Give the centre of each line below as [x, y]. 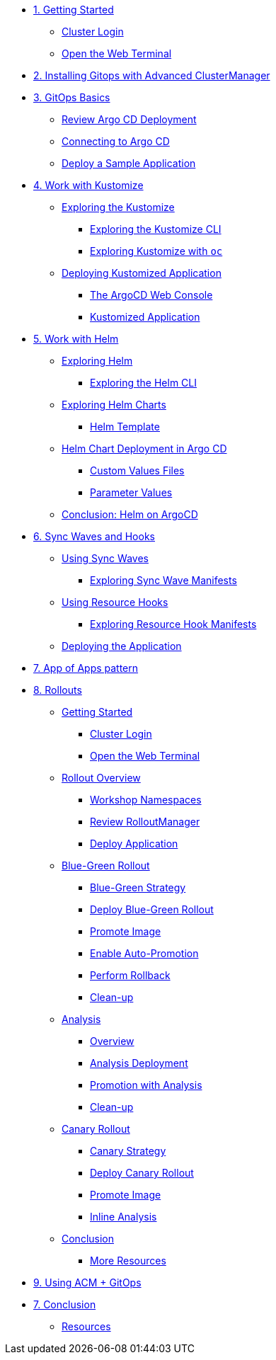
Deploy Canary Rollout [142, 1173]
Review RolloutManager [145, 822]
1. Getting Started [74, 10]
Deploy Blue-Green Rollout [152, 909]
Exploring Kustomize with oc [156, 251]
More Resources [128, 1261]
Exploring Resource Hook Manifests [173, 624]
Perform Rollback [130, 975]
